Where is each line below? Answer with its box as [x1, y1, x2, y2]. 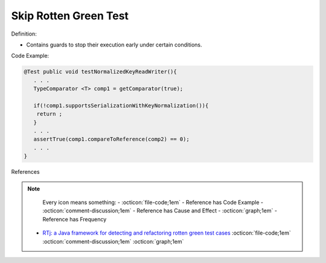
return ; [36, 110, 63, 118]
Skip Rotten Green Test [11, 9, 129, 22]
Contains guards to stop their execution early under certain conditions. [26, 41, 202, 48]
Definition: [11, 30, 37, 37]
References [11, 168, 40, 176]
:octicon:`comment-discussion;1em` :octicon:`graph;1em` [42, 238, 184, 245]
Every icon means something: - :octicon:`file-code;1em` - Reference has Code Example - [42, 198, 264, 206]
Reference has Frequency [42, 215, 107, 223]
